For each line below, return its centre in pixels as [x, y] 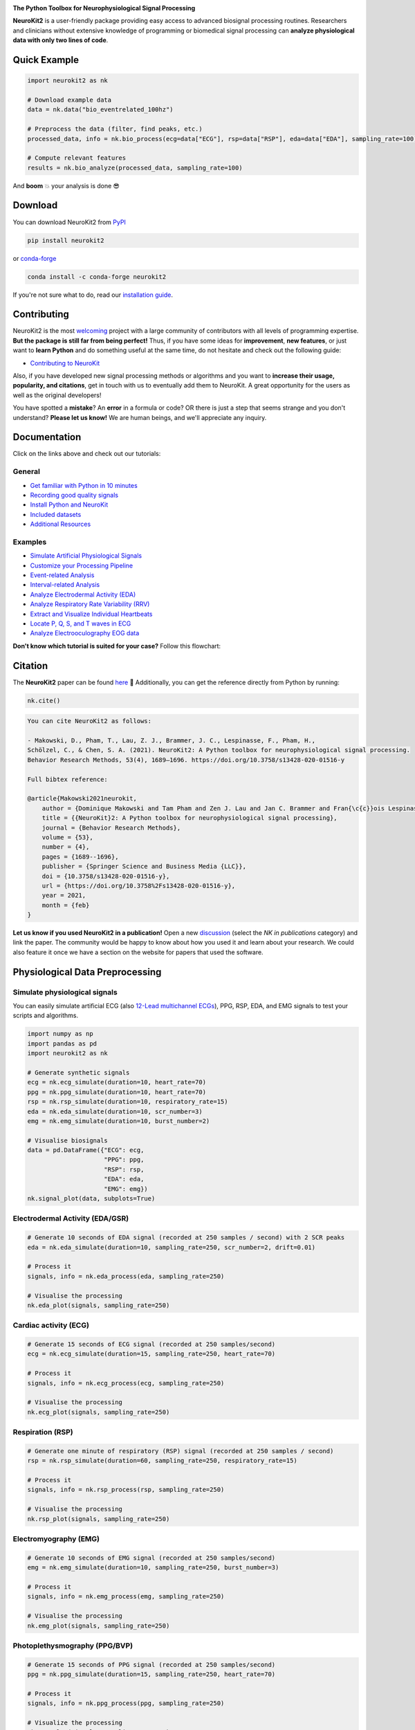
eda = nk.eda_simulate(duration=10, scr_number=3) [115, 1111]
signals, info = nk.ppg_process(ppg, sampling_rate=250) [126, 1703]
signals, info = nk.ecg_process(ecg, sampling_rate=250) [126, 1383]
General [27, 472]
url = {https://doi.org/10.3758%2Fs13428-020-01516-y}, [139, 885]
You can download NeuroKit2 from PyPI [69, 222]
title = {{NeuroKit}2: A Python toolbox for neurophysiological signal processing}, [190, 818]
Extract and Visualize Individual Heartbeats [91, 614]
